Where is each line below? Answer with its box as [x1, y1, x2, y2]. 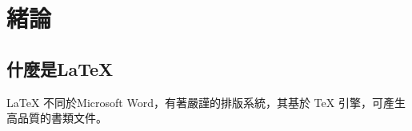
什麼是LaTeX [6, 56, 114, 81]
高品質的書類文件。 [6, 109, 107, 126]
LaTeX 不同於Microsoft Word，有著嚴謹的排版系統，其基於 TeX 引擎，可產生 [6, 93, 406, 110]
